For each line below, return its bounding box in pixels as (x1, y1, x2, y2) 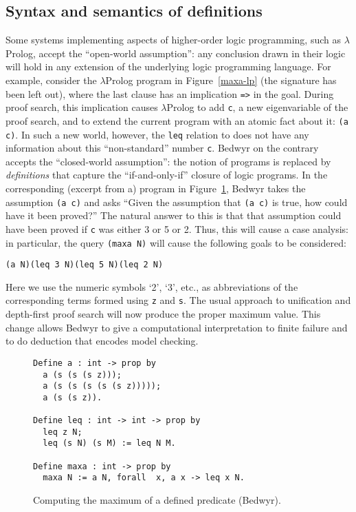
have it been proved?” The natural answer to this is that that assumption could (5, 208, 342, 223)
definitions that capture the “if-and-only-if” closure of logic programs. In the (5, 167, 328, 182)
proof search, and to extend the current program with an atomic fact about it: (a (5, 113, 348, 127)
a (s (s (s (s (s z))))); (43, 381, 162, 391)
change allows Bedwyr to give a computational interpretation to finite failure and (5, 320, 348, 334)
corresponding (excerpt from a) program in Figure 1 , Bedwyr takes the (5, 181, 306, 196)
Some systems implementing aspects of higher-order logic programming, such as (5, 32, 341, 47)
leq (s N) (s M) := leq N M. (43, 438, 176, 449)
